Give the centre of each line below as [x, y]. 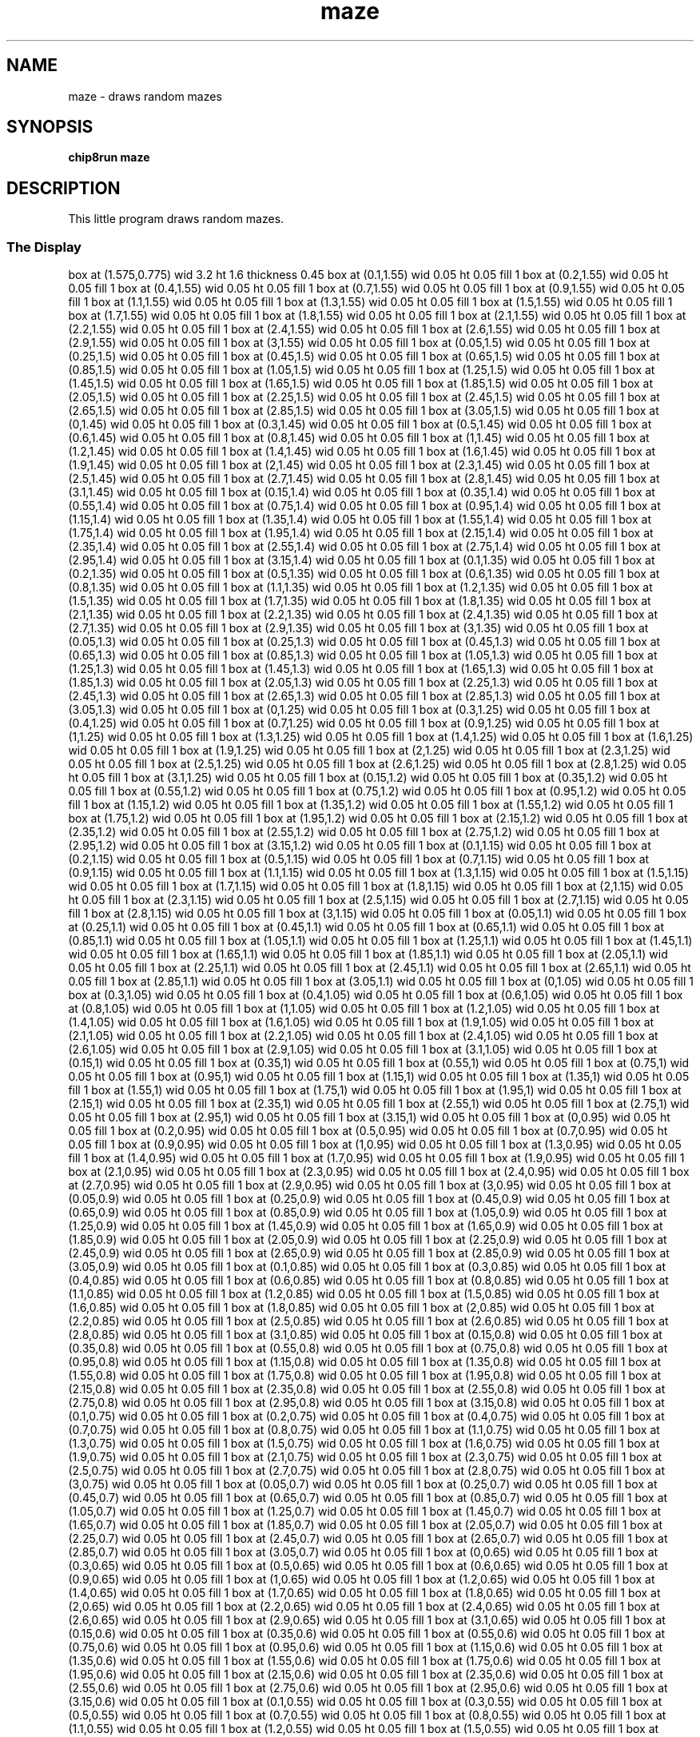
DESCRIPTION [64, 188]
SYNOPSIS [50, 127]
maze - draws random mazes [145, 96]
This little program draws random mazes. [176, 219]
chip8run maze [109, 157]
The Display [44, 247]
